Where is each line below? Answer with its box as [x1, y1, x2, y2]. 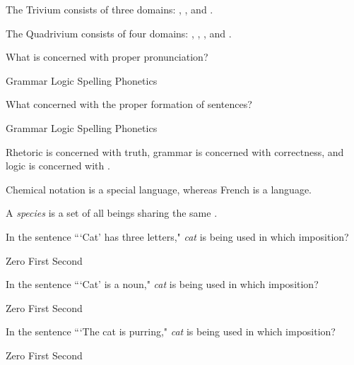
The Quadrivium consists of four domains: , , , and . [6, 25, 232, 40]
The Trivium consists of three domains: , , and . [6, 2, 213, 16]
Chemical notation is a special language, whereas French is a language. [6, 181, 312, 196]
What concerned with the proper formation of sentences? [6, 97, 252, 112]
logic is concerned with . [6, 158, 110, 173]
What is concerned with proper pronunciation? [6, 49, 208, 64]
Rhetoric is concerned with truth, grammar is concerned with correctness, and [6, 144, 344, 159]
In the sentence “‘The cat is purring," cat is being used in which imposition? [6, 324, 336, 339]
